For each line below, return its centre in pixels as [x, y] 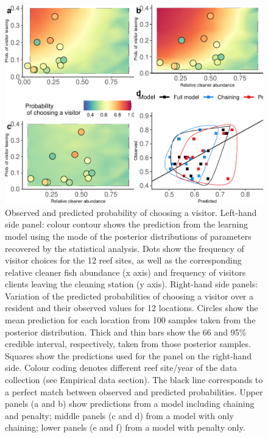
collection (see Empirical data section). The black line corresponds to [134, 380]
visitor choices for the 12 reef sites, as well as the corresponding [123, 260]
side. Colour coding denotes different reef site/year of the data [121, 368]
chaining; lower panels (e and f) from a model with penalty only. [125, 427]
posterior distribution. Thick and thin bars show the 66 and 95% [126, 332]
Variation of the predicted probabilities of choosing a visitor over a [129, 296]
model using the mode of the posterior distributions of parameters [128, 236]
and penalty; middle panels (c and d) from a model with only [119, 415]
